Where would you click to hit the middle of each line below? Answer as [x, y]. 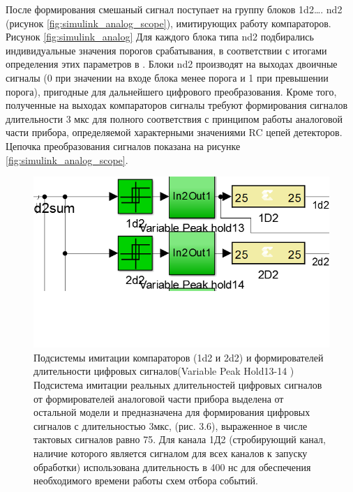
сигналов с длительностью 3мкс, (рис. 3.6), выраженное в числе [171, 425]
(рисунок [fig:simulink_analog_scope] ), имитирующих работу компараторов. [168, 23]
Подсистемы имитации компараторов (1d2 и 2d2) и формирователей [179, 357]
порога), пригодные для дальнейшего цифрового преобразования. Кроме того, [171, 91]
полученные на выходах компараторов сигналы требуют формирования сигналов [176, 105]
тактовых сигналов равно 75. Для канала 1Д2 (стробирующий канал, [180, 439]
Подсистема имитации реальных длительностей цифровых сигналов [178, 385]
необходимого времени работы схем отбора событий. [146, 480]
